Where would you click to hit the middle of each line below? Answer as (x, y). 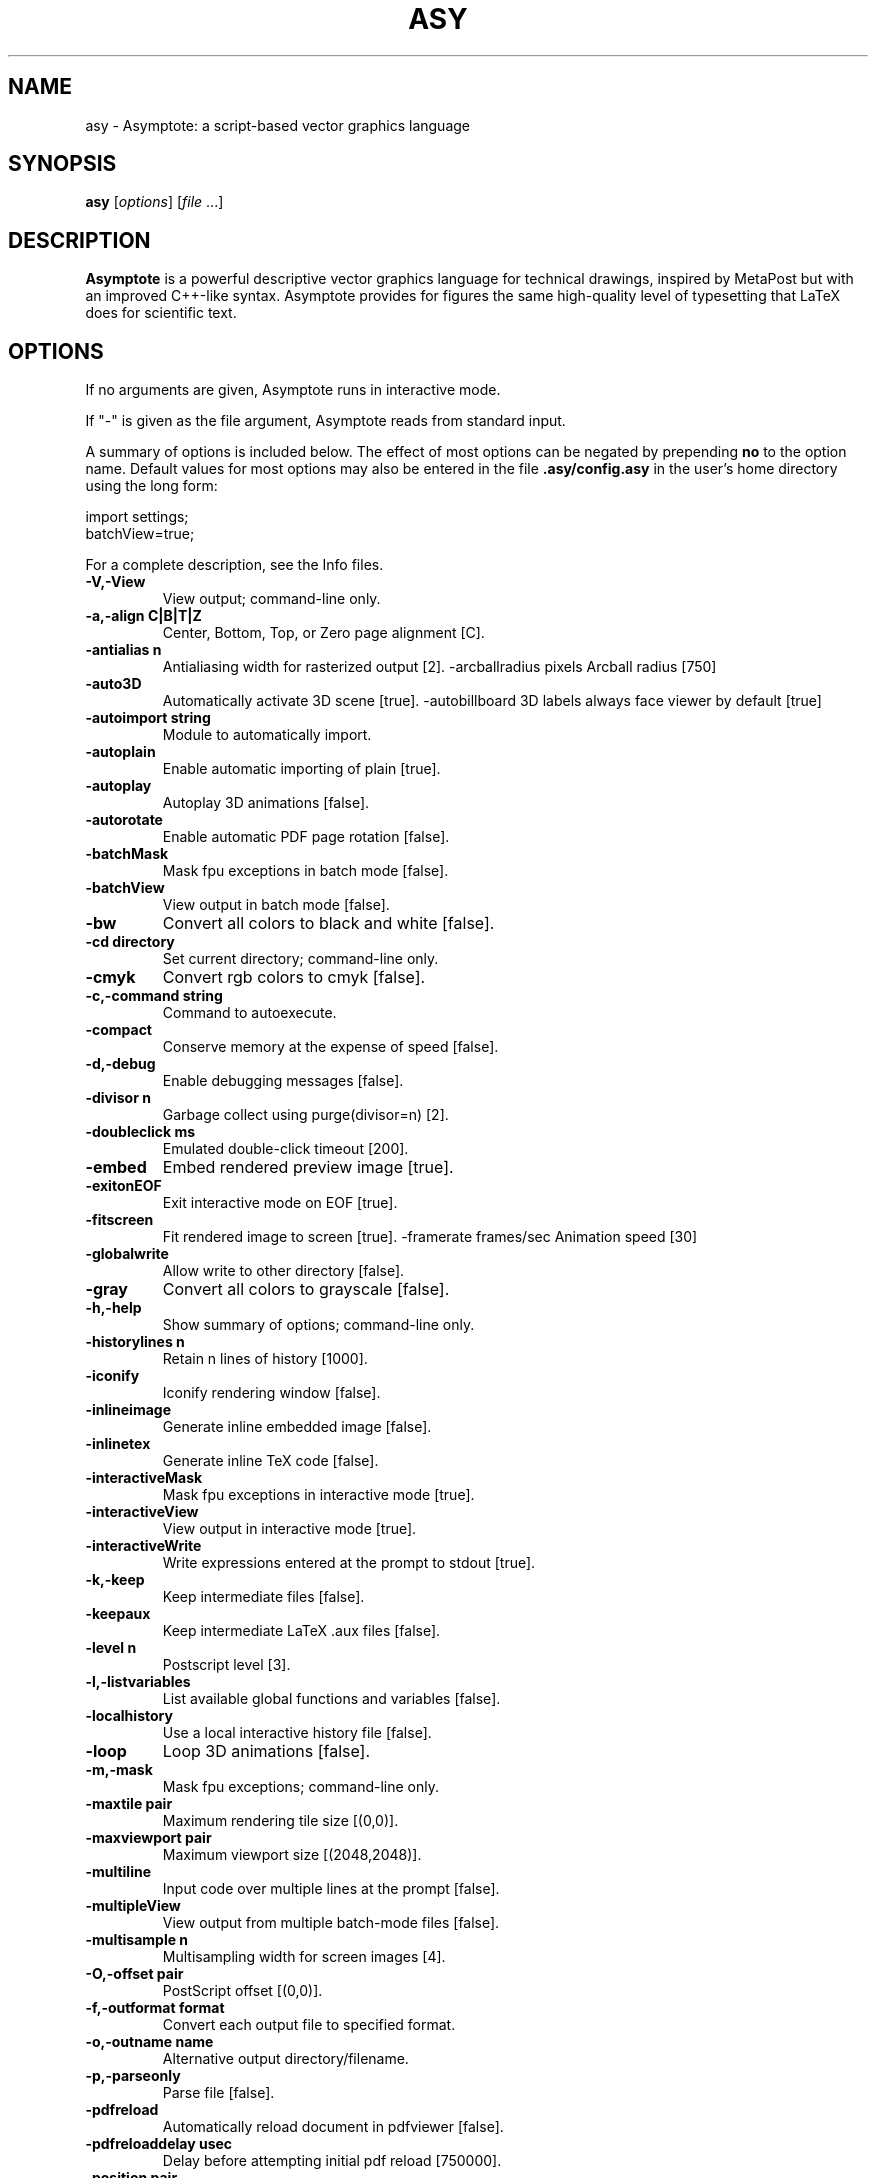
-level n (111, 1648)
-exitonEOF (123, 1186)
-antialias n (123, 650)
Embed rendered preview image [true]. (308, 1167)
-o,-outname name (149, 2042)
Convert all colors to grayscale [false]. (306, 1289)
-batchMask (127, 854)
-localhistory (129, 1716)
